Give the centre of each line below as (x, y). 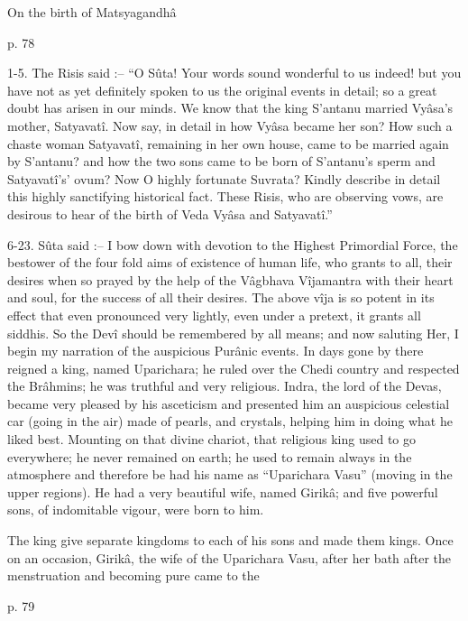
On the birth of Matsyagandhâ (92, 12)
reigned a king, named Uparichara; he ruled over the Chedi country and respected (234, 368)
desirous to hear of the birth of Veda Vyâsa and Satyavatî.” (170, 213)
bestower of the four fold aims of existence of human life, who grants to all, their (230, 262)
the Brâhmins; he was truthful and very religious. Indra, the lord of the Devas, (225, 386)
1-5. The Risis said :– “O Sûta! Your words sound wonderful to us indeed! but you (234, 73)
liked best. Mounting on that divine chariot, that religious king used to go (212, 439)
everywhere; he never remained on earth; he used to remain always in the (210, 456)
